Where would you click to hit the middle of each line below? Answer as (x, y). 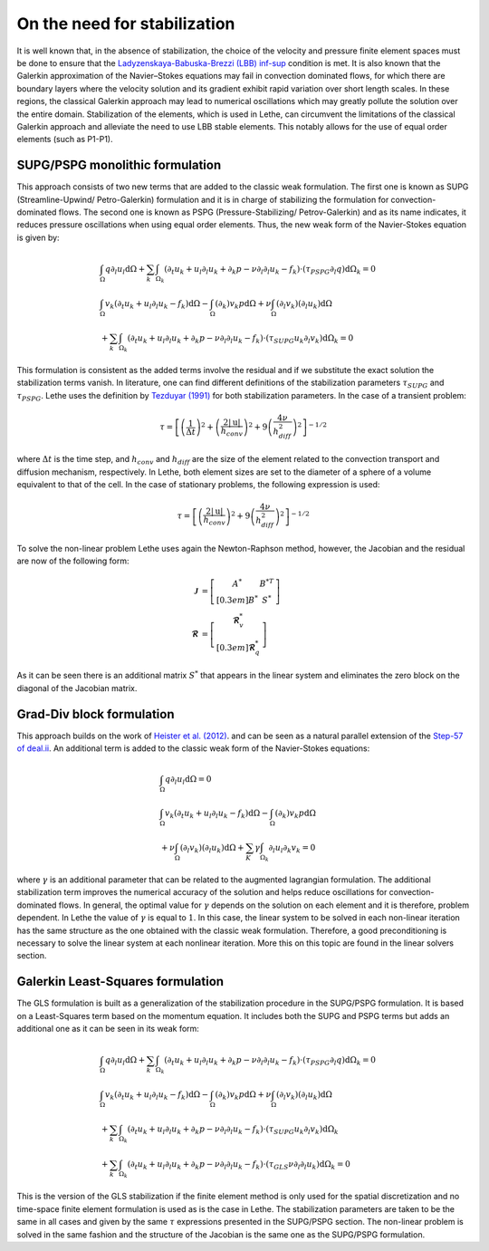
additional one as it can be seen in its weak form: (108, 1029)
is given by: (38, 237)
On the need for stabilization (126, 24)
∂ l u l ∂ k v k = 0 (292, 849)
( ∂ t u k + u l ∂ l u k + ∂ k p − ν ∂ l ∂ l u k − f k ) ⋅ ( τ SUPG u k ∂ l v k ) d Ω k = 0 (240, 339)
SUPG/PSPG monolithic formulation (119, 165)
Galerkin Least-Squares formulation (120, 982)
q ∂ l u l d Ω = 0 (188, 781)
